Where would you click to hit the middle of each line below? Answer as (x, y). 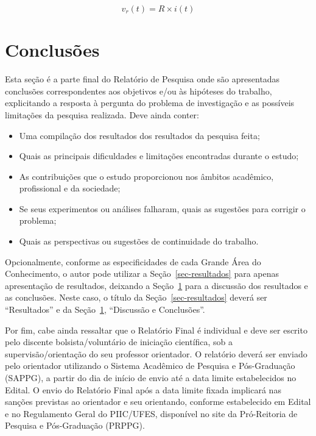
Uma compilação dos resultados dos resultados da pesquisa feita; (139, 135)
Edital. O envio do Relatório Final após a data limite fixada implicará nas (143, 389)
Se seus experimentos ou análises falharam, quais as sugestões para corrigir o (162, 208)
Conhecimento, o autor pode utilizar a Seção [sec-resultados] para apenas (142, 273)
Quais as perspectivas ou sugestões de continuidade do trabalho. (139, 241)
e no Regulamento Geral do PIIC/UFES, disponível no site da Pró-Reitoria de (151, 413)
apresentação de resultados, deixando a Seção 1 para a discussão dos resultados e (156, 285)
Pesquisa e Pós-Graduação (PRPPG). (75, 425)
